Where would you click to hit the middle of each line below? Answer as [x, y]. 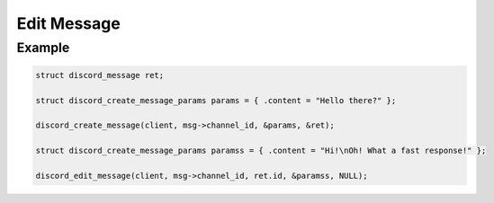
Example [43, 48]
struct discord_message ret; [100, 75]
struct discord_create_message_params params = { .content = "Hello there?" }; [216, 100]
